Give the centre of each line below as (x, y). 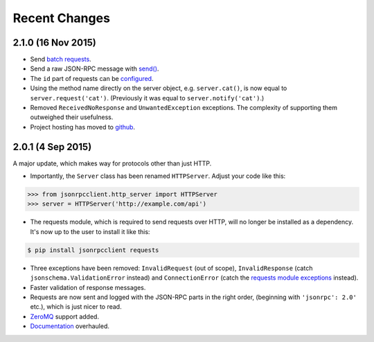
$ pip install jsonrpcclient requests (93, 250)
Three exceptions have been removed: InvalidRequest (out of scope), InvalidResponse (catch (171, 268)
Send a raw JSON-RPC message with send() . (95, 69)
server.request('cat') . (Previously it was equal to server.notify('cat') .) (147, 98)
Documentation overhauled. (70, 326)
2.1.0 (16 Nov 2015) (55, 43)
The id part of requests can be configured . (92, 78)
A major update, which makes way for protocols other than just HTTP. (112, 163)
